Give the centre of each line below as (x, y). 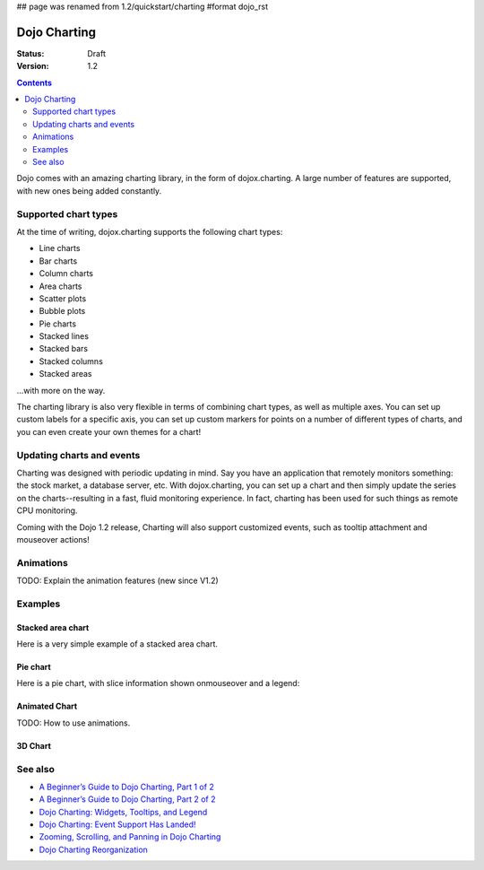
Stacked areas (65, 374)
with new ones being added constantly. (89, 191)
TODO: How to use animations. (73, 723)
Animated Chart (47, 706)
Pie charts (57, 324)
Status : (30, 53)
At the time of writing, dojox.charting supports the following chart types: (150, 231)
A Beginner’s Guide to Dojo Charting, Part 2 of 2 (127, 799)
